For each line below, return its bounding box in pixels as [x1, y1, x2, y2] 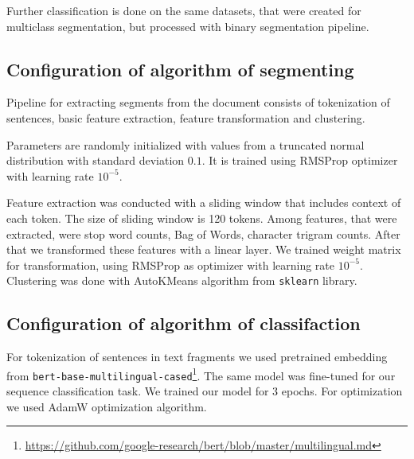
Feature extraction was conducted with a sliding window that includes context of [6, 194, 401, 211]
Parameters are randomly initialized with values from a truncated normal [6, 136, 365, 153]
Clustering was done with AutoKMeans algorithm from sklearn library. [6, 272, 357, 289]
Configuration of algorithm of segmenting [6, 56, 354, 81]
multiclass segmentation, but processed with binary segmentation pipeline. [6, 18, 369, 34]
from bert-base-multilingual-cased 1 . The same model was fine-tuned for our [6, 364, 396, 383]
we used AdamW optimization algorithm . [6, 398, 207, 414]
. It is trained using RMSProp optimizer [201, 152, 398, 169]
